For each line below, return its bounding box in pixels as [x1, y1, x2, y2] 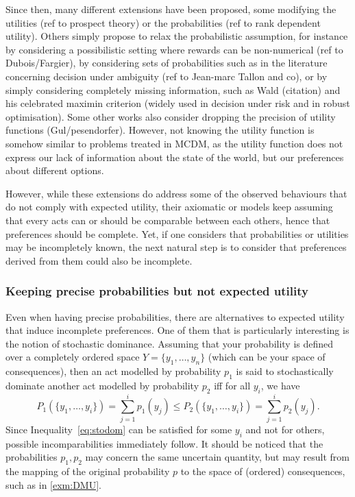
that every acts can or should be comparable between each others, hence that [5, 213, 330, 227]
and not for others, [245, 422, 325, 436]
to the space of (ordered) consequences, [180, 463, 345, 478]
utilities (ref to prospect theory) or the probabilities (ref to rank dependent [5, 15, 321, 29]
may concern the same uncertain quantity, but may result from [85, 450, 350, 464]
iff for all [214, 378, 251, 392]
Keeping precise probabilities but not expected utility [5, 282, 308, 300]
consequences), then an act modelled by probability [5, 364, 221, 378]
